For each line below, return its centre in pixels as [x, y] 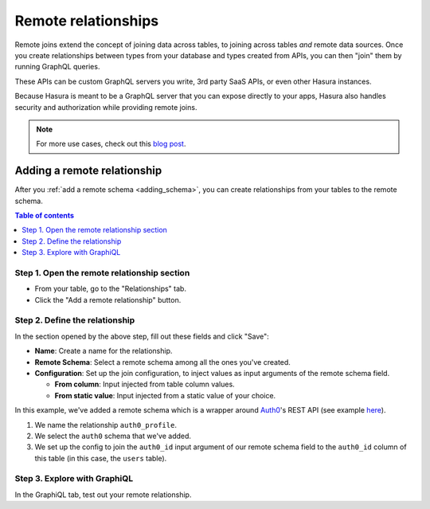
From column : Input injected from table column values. [145, 384]
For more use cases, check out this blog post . [111, 144]
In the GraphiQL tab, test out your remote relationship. [103, 495]
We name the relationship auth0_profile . [106, 425]
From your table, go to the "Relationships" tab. [111, 289]
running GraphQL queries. [57, 67]
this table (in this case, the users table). [101, 458]
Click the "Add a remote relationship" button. [108, 300]
